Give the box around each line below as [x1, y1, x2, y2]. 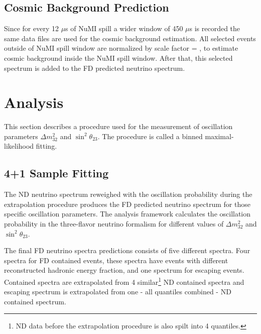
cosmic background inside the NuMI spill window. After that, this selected [4, 52, 233, 63]
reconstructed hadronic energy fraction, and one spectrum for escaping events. [4, 265, 244, 275]
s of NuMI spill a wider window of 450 [65, 23, 183, 34]
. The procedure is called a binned [97, 131, 203, 141]
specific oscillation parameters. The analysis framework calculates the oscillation [4, 208, 251, 219]
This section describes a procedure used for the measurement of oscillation [4, 121, 233, 132]
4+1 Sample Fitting [4, 165, 109, 181]
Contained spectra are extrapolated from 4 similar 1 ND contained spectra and [4, 275, 244, 287]
